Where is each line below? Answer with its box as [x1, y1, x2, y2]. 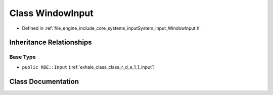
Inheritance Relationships [9, 38, 92, 47]
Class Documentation [9, 77, 79, 85]
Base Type [9, 53, 36, 60]
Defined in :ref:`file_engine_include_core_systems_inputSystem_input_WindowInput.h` [22, 25, 201, 31]
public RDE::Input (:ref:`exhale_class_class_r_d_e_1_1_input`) [22, 64, 155, 70]
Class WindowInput [9, 8, 94, 19]
